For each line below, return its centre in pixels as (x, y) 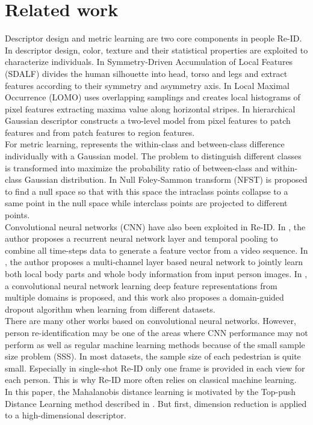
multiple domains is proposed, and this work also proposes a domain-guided (144, 297)
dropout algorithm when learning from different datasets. (110, 309)
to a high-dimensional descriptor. (66, 415)
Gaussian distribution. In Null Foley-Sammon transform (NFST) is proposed (166, 179)
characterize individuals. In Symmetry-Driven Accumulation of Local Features (149, 62)
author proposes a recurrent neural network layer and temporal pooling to (141, 238)
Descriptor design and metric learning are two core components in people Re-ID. (153, 38)
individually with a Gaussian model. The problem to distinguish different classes (153, 156)
